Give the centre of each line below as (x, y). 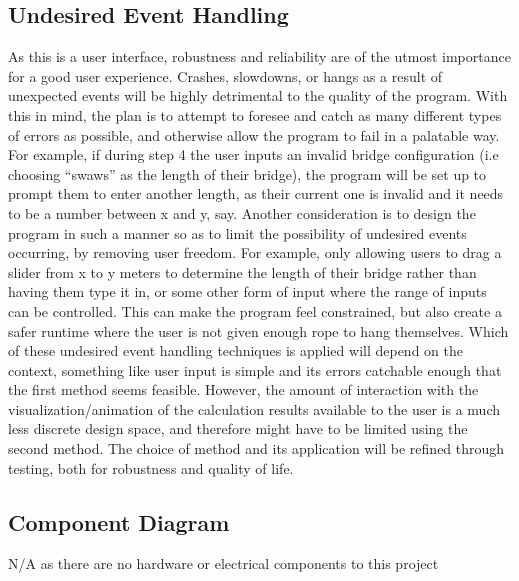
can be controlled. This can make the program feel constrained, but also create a (255, 310)
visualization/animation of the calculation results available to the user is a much (254, 408)
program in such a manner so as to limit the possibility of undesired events (237, 232)
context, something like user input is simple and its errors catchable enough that (255, 369)
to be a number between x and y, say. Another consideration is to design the (242, 212)
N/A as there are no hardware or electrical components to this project (223, 563)
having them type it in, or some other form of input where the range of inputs (247, 291)
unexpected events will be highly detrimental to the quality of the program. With (258, 95)
